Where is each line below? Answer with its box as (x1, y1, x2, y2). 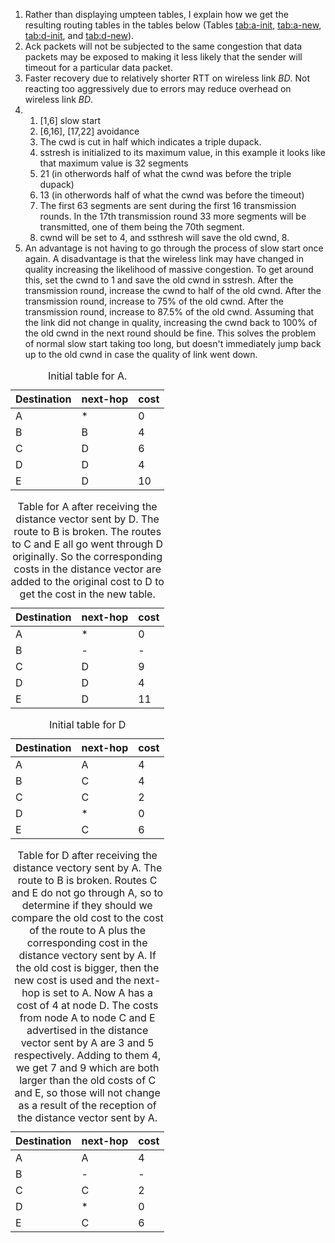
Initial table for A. (48, 369, 128, 383)
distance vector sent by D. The (15, 512, 160, 526)
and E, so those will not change (14, 1086, 161, 1099)
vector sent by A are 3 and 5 (20, 1036, 155, 1049)
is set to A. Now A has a (42, 986, 154, 999)
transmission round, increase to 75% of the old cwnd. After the (24, 295, 285, 307)
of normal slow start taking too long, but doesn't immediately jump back (24, 338, 322, 349)
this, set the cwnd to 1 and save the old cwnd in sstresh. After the (24, 274, 294, 286)
